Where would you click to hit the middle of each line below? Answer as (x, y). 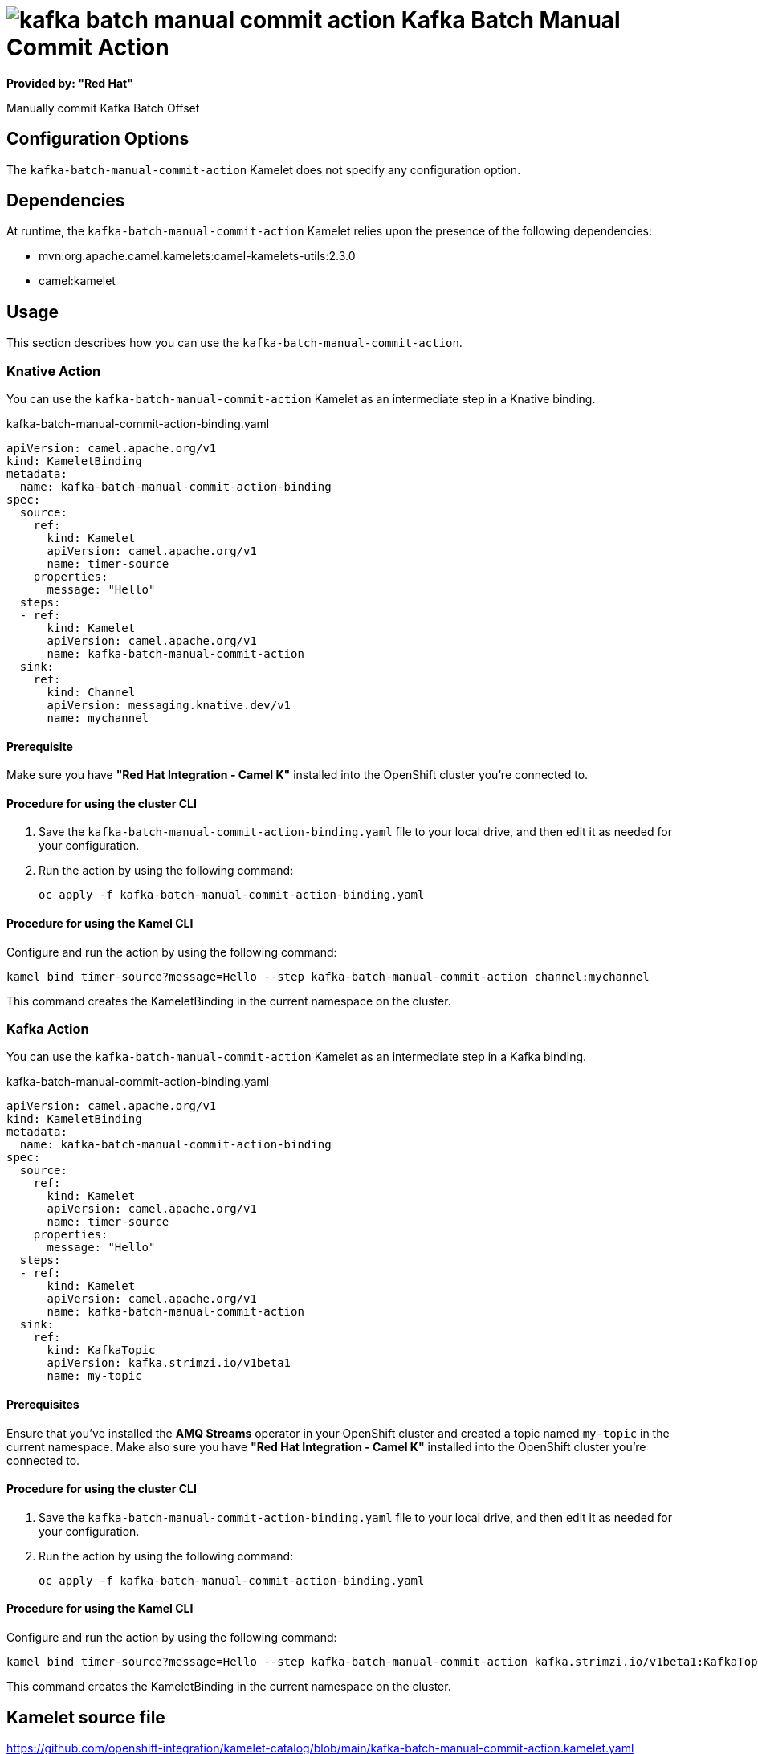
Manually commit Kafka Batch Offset (103, 108)
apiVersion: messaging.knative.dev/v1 (169, 706)
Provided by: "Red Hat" (70, 83)
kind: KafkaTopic (101, 1350)
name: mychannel (98, 718)
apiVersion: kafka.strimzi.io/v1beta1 (169, 1363)
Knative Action (54, 371)
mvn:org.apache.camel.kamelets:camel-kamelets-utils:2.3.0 (197, 256)
